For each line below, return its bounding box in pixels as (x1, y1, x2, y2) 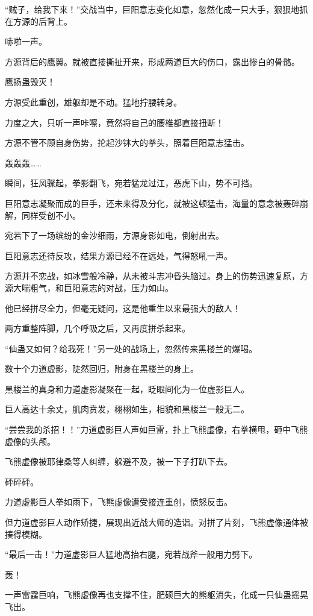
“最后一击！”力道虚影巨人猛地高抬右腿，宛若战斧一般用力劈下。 (5, 548, 258, 561)
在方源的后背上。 (5, 14, 72, 27)
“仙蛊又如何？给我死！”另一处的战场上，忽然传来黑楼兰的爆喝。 (5, 342, 258, 354)
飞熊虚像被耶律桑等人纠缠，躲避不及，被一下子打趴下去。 (5, 455, 232, 468)
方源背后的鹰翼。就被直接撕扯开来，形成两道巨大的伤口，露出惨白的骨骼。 (5, 55, 300, 68)
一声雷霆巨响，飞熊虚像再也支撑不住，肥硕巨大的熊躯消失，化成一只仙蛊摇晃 (5, 588, 308, 601)
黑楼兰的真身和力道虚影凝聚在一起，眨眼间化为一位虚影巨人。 (5, 382, 249, 395)
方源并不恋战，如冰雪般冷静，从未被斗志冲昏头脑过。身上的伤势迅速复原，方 (5, 269, 308, 282)
